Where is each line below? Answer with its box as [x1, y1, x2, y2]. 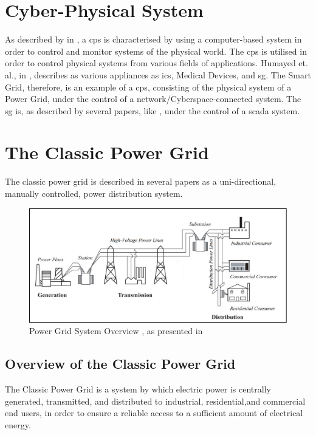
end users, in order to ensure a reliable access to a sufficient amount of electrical [5, 406, 303, 419]
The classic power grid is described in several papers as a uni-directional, [5, 175, 276, 188]
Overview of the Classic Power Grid [5, 354, 236, 373]
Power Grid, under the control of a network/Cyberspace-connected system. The [5, 92, 301, 105]
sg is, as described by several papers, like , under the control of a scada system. [5, 104, 300, 117]
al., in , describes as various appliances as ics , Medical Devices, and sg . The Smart [5, 68, 311, 81]
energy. [5, 418, 31, 431]
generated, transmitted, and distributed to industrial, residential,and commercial [5, 394, 306, 407]
